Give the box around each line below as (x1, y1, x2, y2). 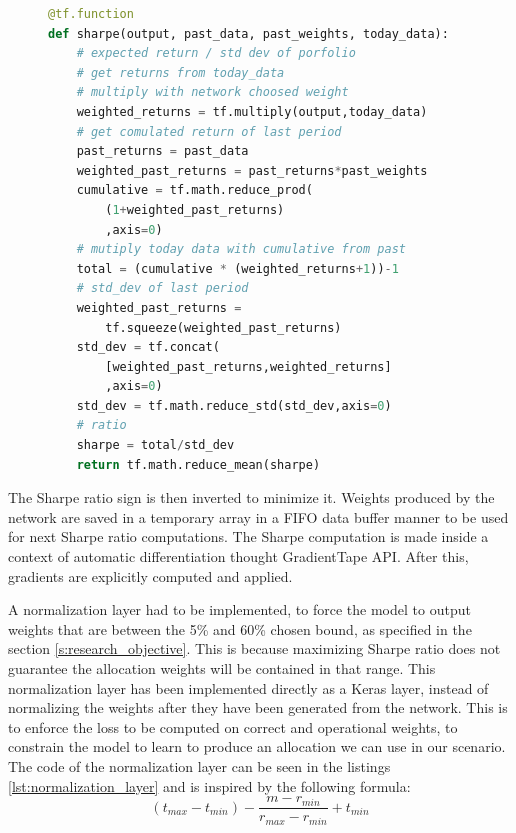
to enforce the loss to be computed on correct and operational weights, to (8, 716, 458, 737)
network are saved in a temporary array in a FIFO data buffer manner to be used (8, 506, 509, 527)
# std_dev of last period (76, 281, 249, 296)
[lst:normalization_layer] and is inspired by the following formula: (8, 775, 411, 796)
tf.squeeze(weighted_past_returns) (105, 320, 342, 335)
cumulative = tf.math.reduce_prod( (76, 183, 313, 198)
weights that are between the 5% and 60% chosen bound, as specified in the (8, 618, 472, 639)
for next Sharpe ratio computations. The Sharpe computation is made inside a (8, 526, 489, 547)
